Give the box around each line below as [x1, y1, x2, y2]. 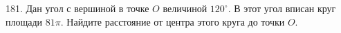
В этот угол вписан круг [234, 1, 336, 15]
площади [6, 14, 43, 28]
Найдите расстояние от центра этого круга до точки [66, 14, 285, 28]
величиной [163, 1, 208, 15]
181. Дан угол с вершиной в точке [6, 1, 149, 15]
